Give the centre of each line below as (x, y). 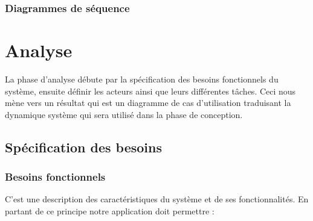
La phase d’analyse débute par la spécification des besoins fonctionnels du (142, 79)
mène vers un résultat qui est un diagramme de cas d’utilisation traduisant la (148, 103)
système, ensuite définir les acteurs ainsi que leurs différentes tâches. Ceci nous (150, 91)
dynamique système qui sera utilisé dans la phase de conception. (124, 114)
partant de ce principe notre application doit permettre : (110, 210)
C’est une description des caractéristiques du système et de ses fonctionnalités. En (157, 199)
